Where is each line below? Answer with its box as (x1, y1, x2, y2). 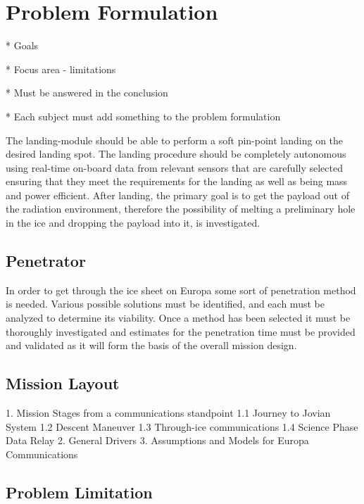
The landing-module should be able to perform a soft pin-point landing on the (6, 132, 344, 147)
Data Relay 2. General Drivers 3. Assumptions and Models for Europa (6, 433, 309, 448)
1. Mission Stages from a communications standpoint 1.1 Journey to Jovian (6, 405, 331, 420)
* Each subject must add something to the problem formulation (6, 108, 281, 123)
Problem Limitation (6, 481, 153, 503)
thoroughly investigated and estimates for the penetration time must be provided (6, 324, 356, 339)
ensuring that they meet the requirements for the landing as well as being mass (6, 174, 348, 189)
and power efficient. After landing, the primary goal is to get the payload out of (6, 187, 349, 202)
